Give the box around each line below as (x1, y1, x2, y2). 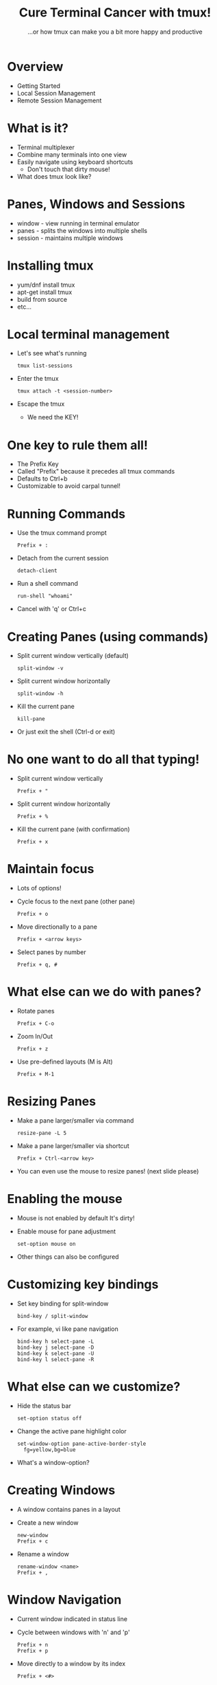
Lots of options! (16, 884, 62, 892)
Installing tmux (7, 258, 94, 273)
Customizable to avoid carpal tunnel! (16, 482, 121, 490)
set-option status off (16, 1415, 82, 1422)
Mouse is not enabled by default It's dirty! (16, 1213, 135, 1222)
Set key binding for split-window (16, 1299, 109, 1308)
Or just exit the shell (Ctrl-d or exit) (16, 727, 116, 736)
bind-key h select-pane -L (16, 1338, 94, 1345)
